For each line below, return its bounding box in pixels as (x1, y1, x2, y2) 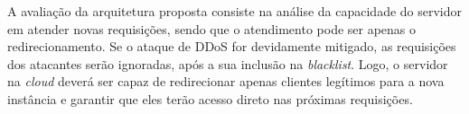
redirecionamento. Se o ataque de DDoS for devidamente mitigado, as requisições (7, 37, 456, 56)
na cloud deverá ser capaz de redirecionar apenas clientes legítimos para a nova (7, 72, 445, 91)
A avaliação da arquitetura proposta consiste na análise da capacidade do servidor (7, 2, 463, 20)
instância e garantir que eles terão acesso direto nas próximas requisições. (7, 89, 413, 108)
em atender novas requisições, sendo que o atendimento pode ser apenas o (7, 19, 417, 38)
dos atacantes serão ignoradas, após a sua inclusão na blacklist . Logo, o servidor (7, 54, 448, 73)
